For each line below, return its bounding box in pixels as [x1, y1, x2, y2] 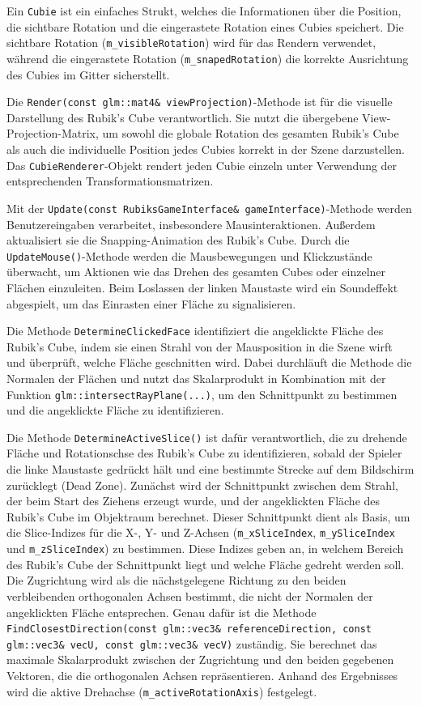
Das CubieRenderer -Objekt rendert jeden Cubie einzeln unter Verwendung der [6, 156, 398, 173]
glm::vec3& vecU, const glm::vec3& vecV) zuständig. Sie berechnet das [6, 635, 377, 652]
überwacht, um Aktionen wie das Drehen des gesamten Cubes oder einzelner [6, 263, 386, 280]
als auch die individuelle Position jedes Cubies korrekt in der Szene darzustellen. [6, 141, 405, 157]
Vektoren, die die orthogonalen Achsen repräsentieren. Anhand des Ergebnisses [6, 667, 398, 684]
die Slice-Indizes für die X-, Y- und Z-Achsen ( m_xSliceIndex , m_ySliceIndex [6, 524, 395, 541]
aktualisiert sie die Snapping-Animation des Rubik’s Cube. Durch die [6, 232, 350, 249]
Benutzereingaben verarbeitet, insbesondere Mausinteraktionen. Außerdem [6, 215, 376, 232]
